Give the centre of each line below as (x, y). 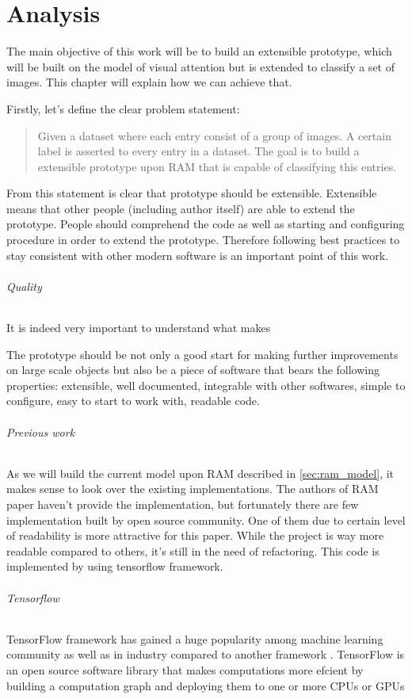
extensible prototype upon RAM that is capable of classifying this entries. (217, 166)
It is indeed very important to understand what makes (139, 328)
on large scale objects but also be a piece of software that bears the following (193, 370)
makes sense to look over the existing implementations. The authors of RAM (193, 489)
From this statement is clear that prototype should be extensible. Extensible (192, 193)
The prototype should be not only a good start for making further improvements (202, 354)
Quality (24, 286)
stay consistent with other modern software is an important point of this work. (198, 255)
